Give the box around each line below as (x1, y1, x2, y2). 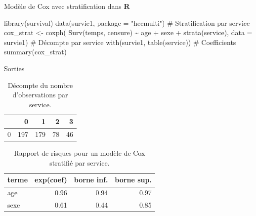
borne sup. (115, 174, 152, 185)
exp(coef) (35, 174, 67, 185)
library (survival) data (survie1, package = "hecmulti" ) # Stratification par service (4, 17, 250, 28)
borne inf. (74, 174, 108, 185)
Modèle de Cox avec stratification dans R (4, 1, 130, 11)
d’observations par (12, 89, 68, 100)
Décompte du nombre (7, 80, 73, 90)
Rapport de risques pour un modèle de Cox (14, 148, 145, 158)
